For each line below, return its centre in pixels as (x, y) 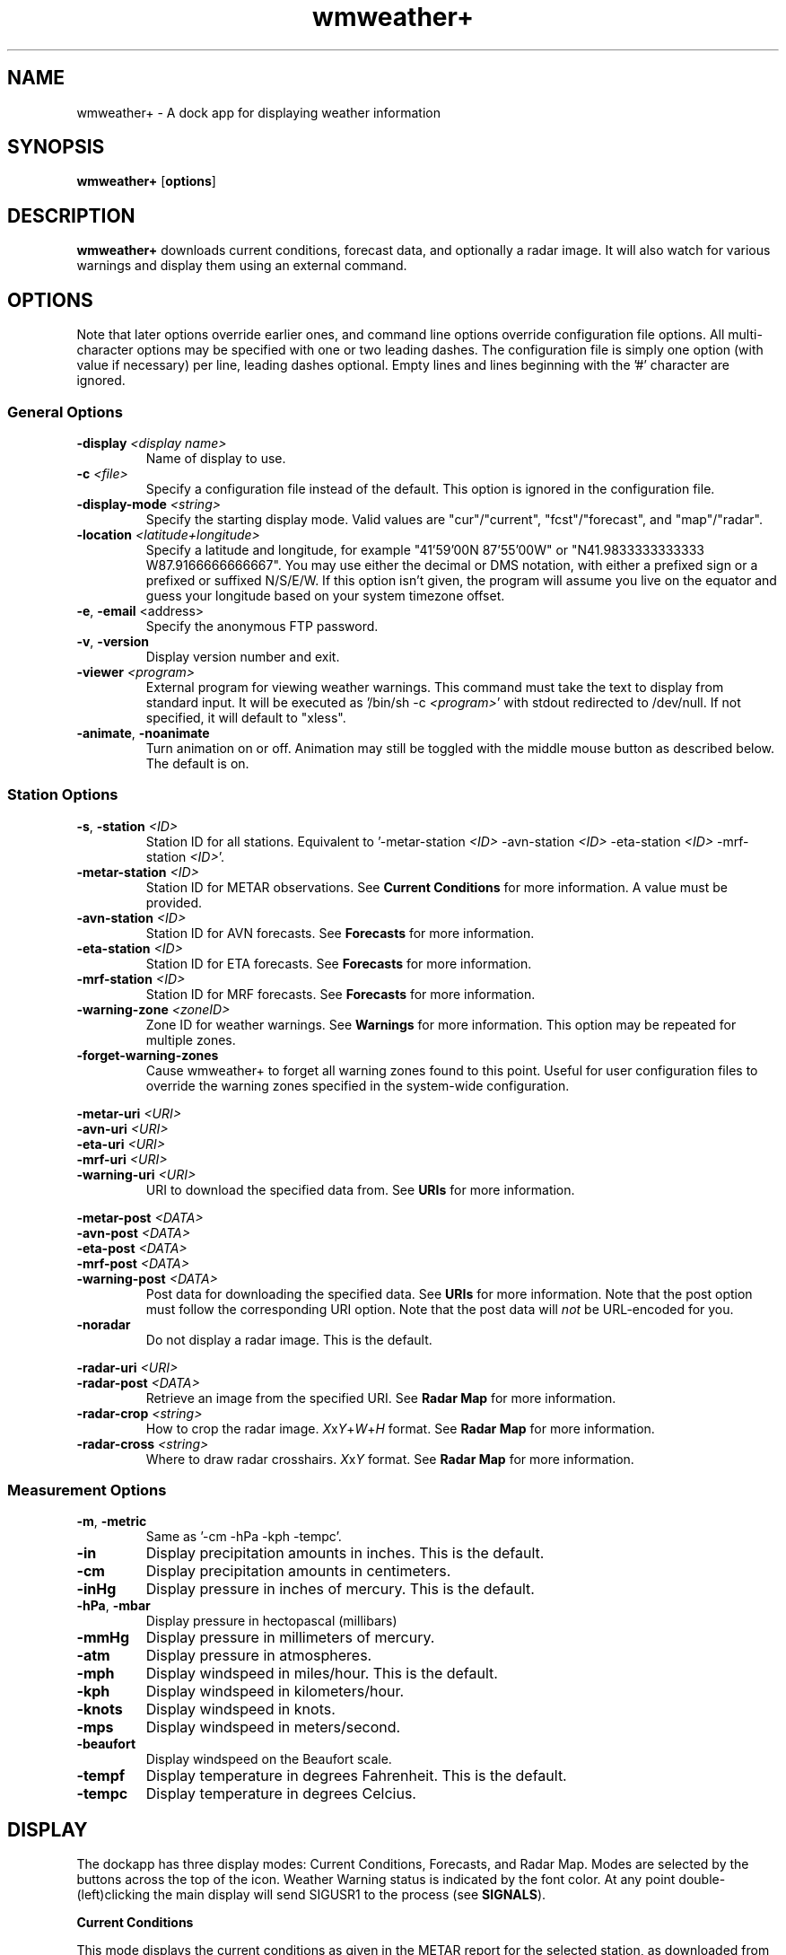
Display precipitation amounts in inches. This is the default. (345, 1553)
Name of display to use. (216, 458)
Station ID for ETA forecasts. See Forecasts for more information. (339, 963)
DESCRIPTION (71, 215)
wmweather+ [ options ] (146, 181)
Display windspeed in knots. (240, 1710)
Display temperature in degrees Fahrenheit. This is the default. (356, 1776)
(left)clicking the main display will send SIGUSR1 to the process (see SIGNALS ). (311, 1895)
